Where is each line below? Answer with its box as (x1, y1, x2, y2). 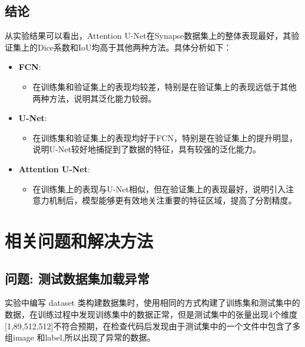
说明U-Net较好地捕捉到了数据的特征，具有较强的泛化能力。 (32, 143, 261, 155)
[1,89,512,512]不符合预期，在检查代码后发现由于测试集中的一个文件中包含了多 (5, 319, 301, 332)
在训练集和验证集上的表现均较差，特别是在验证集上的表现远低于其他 (32, 80, 297, 92)
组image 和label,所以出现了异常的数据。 (5, 331, 155, 343)
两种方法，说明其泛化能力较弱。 (32, 92, 157, 104)
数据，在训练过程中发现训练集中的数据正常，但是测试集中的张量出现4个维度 (5, 308, 297, 320)
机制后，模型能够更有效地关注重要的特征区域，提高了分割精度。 (49, 194, 297, 206)
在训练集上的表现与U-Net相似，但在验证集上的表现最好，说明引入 (32, 182, 286, 195)
